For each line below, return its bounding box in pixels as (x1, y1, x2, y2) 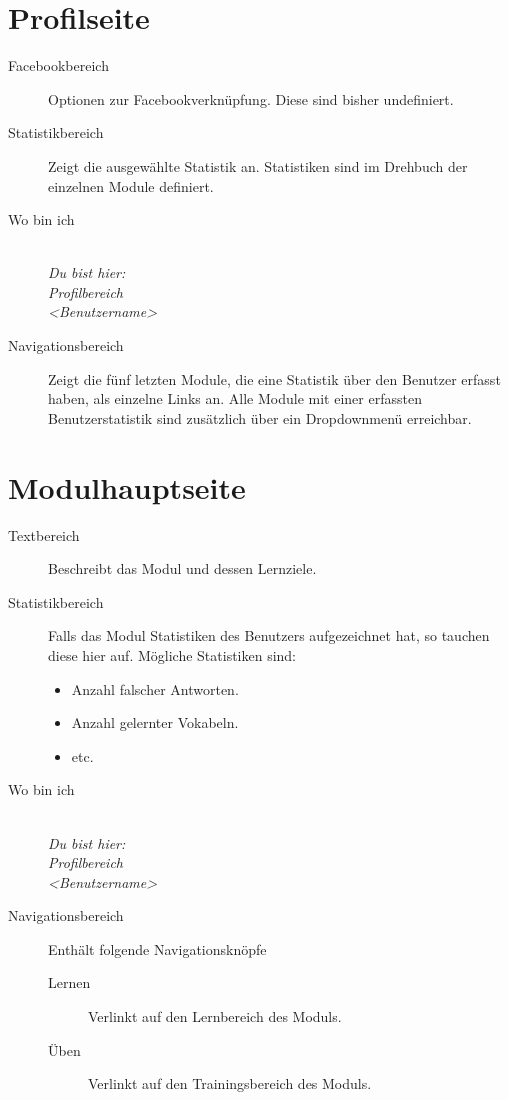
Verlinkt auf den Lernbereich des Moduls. (88, 1006, 342, 1027)
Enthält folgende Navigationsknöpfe (48, 938, 267, 959)
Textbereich (8, 524, 80, 545)
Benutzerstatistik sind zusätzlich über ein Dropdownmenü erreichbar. (48, 407, 472, 428)
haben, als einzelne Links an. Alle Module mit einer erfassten (48, 388, 422, 409)
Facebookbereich (8, 55, 109, 76)
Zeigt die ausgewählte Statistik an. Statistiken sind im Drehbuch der (48, 155, 468, 176)
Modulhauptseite (8, 466, 246, 507)
